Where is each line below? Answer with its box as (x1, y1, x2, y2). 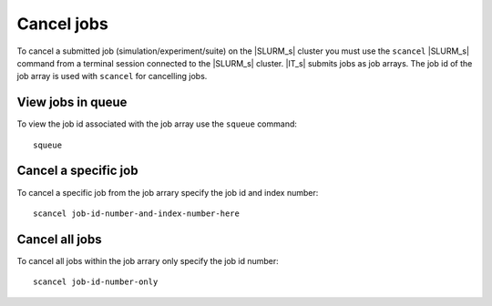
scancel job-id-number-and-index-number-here (33, 208, 241, 219)
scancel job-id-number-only (33, 277, 159, 287)
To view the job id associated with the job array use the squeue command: (16, 118, 298, 129)
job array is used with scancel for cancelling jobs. (16, 71, 208, 82)
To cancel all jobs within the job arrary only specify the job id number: (16, 255, 280, 266)
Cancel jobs (16, 14, 108, 34)
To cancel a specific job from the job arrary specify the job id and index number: (16, 187, 319, 198)
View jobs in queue (16, 95, 128, 110)
